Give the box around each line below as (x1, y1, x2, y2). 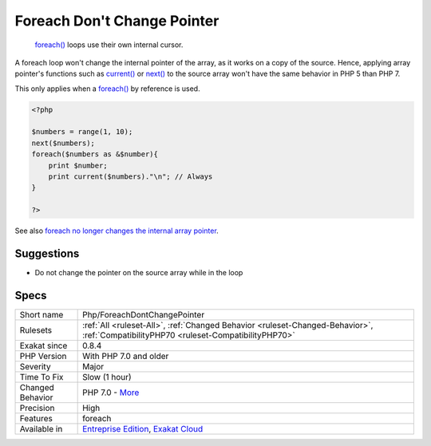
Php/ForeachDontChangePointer (82, 310, 205, 321)
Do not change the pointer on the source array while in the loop (34, 268, 243, 278)
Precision (19, 403, 55, 414)
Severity (19, 361, 51, 373)
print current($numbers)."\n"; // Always (48, 172, 213, 181)
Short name (19, 310, 64, 321)
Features (19, 413, 53, 424)
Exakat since (19, 340, 68, 351)
